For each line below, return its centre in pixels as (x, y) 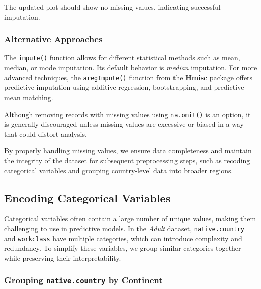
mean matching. (29, 97)
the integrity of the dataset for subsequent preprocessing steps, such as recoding (127, 160)
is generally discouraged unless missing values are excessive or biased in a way (124, 124)
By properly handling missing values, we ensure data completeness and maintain (128, 151)
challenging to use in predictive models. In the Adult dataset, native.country (124, 228)
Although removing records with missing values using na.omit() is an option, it (127, 114)
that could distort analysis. (46, 133)
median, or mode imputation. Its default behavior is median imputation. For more (131, 68)
